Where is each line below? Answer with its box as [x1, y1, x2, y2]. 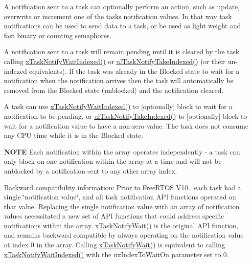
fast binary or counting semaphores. [4, 30, 112, 40]
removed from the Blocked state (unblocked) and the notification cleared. [4, 85, 224, 95]
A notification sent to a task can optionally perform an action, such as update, [4, 1, 240, 11]
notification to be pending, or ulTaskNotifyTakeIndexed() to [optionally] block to [4, 110, 247, 121]
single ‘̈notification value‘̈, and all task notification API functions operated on [4, 192, 236, 202]
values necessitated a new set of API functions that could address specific [4, 211, 224, 221]
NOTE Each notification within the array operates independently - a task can [4, 146, 240, 156]
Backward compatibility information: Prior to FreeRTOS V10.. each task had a [4, 182, 241, 192]
